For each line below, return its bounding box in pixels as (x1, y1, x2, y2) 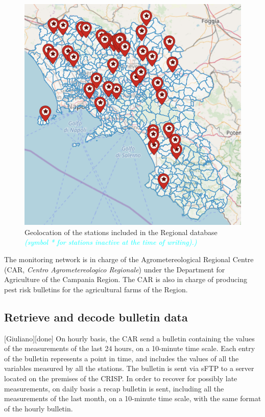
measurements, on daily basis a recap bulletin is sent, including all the (4, 383, 224, 393)
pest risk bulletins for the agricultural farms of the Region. (4, 284, 188, 294)
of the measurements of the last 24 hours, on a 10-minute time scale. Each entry (4, 343, 255, 354)
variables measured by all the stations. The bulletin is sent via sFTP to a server (4, 363, 254, 374)
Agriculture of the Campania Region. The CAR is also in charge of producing (4, 274, 247, 285)
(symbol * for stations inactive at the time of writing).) (25, 237, 197, 247)
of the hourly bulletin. (4, 403, 73, 413)
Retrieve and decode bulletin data (4, 309, 188, 325)
